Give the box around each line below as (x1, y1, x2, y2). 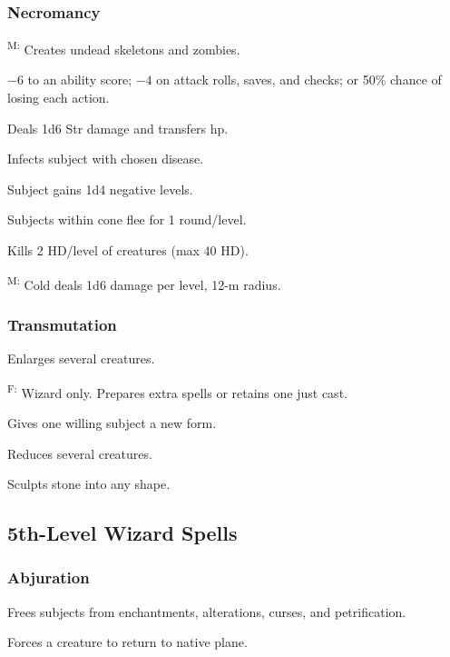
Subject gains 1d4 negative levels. (7, 179, 193, 198)
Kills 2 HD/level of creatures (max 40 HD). (7, 241, 249, 260)
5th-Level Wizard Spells (7, 519, 238, 547)
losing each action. (7, 88, 110, 107)
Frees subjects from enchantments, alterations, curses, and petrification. (7, 602, 406, 621)
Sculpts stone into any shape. (7, 474, 171, 493)
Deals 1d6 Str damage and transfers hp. (7, 118, 229, 137)
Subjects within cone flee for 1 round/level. (7, 210, 247, 229)
